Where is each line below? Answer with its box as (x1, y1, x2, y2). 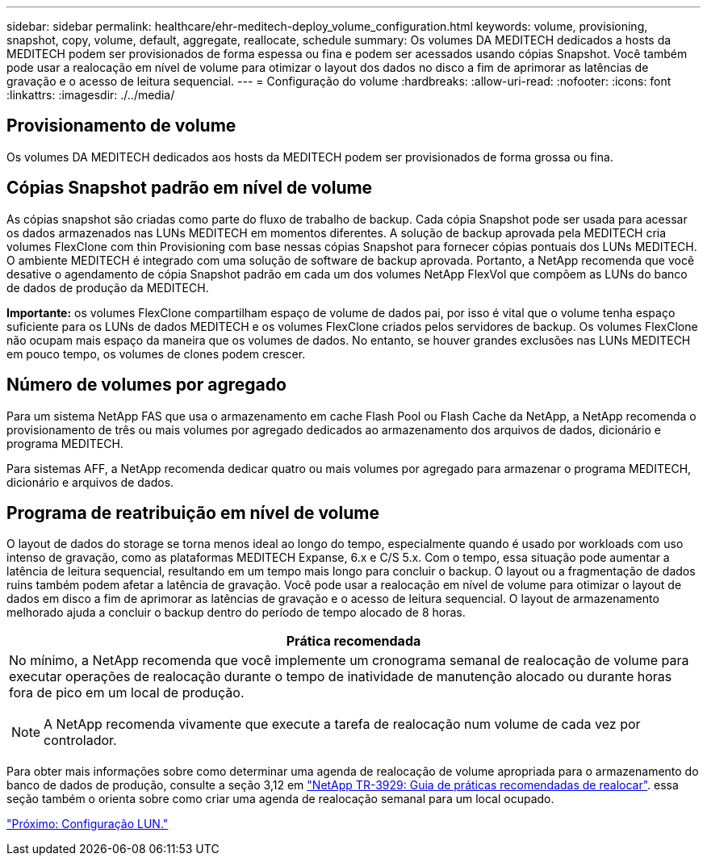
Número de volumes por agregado (6, 375, 287, 395)
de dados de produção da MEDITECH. (6, 280, 209, 295)
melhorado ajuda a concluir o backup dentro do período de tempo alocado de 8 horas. (6, 605, 466, 620)
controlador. (44, 732, 117, 749)
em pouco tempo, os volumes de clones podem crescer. (6, 346, 306, 361)
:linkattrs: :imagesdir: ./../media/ (6, 88, 175, 102)
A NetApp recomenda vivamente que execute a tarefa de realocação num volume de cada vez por (44, 716, 641, 733)
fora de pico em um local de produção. (9, 684, 245, 701)
